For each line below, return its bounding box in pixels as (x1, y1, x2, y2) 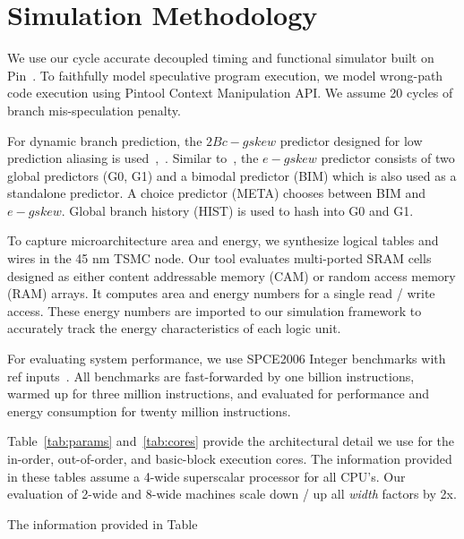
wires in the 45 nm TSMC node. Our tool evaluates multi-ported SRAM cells (7, 249, 432, 268)
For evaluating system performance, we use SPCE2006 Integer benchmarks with (7, 349, 446, 368)
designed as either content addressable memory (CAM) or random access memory (7, 266, 456, 285)
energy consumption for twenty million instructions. (7, 401, 291, 420)
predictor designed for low (279, 131, 423, 150)
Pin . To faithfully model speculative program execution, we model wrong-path (7, 65, 443, 84)
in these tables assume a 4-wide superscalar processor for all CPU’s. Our (7, 466, 406, 485)
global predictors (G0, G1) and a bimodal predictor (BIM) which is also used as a (7, 166, 457, 184)
